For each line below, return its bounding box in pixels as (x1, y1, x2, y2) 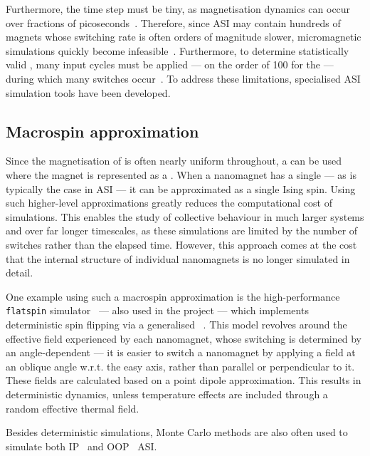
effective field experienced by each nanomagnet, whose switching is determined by (6, 331, 361, 346)
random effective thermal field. (6, 400, 139, 415)
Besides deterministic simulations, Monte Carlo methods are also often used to (6, 425, 348, 440)
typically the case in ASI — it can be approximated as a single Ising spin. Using (6, 181, 356, 196)
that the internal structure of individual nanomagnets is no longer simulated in (6, 251, 350, 266)
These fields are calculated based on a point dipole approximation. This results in (6, 373, 361, 388)
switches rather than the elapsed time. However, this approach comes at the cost (6, 237, 357, 252)
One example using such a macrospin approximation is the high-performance (6, 289, 340, 304)
